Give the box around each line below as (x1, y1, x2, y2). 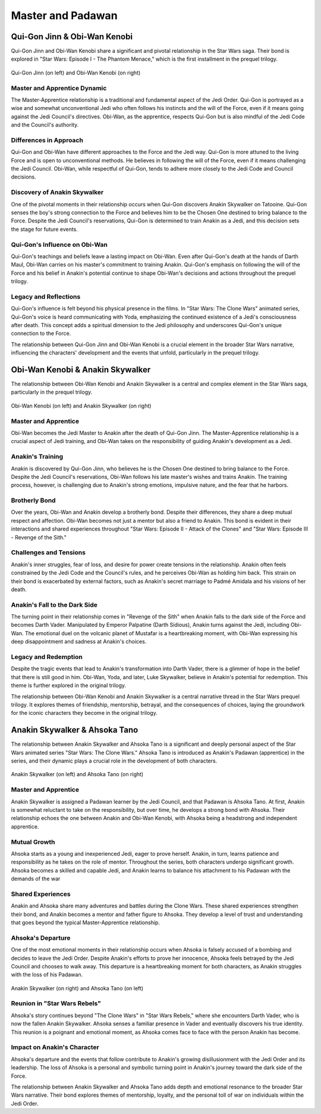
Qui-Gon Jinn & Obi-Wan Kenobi (11, 32, 133, 42)
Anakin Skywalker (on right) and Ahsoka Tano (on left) (11, 984, 144, 991)
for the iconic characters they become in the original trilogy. (11, 710, 158, 717)
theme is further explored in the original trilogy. (11, 682, 127, 689)
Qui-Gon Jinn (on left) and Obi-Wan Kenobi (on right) (11, 69, 141, 76)
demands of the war (11, 875, 61, 883)
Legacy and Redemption (11, 653, 83, 661)
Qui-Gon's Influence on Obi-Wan (11, 240, 108, 249)
